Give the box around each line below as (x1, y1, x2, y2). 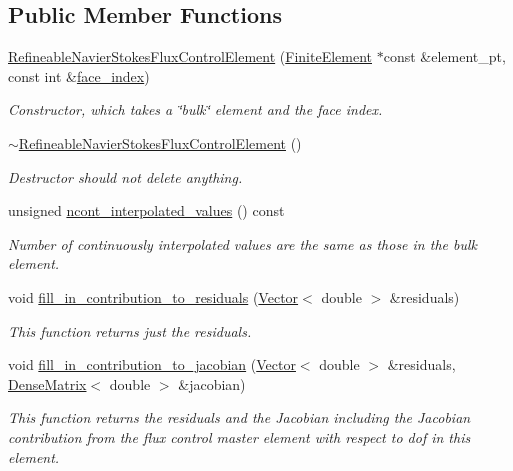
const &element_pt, (383, 46, 506, 67)
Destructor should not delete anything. (8, 166, 243, 187)
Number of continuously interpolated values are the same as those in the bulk (8, 233, 477, 254)
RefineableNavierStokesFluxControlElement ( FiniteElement (8, 46, 372, 67)
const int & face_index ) (8, 65, 150, 86)
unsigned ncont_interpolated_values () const (8, 200, 285, 221)
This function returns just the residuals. (8, 320, 252, 341)
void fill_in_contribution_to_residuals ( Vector (8, 286, 299, 307)
